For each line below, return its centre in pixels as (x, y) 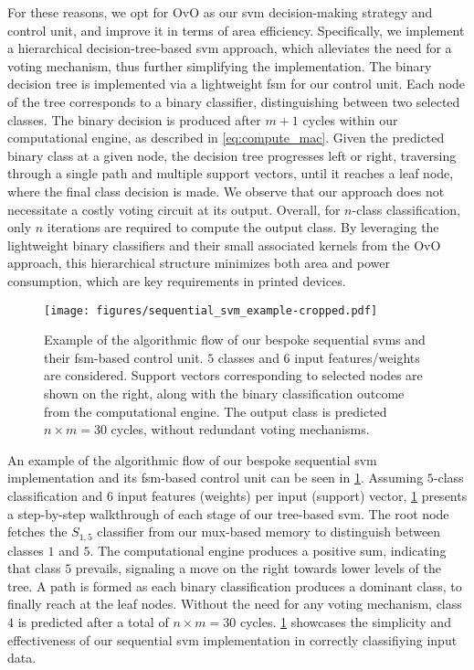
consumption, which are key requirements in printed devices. (177, 280)
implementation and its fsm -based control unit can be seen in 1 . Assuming (216, 478)
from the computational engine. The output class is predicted (216, 411)
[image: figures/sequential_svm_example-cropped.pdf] (211, 310)
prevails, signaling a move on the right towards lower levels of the (258, 568)
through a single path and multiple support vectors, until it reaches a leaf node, (231, 173)
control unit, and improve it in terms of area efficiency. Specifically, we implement (236, 30)
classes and (248, 357)
